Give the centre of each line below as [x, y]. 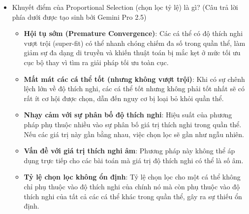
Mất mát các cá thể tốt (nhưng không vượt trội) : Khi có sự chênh [134, 79]
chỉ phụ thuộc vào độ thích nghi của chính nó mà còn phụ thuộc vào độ [132, 186]
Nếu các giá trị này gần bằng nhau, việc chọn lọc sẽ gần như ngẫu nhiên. [134, 134]
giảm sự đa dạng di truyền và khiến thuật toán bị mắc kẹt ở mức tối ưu [132, 53]
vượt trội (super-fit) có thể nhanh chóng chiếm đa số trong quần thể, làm [135, 43]
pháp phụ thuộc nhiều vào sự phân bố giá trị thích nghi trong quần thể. [133, 124]
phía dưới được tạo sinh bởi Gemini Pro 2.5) [79, 17]
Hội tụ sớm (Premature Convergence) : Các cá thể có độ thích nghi [133, 33]
